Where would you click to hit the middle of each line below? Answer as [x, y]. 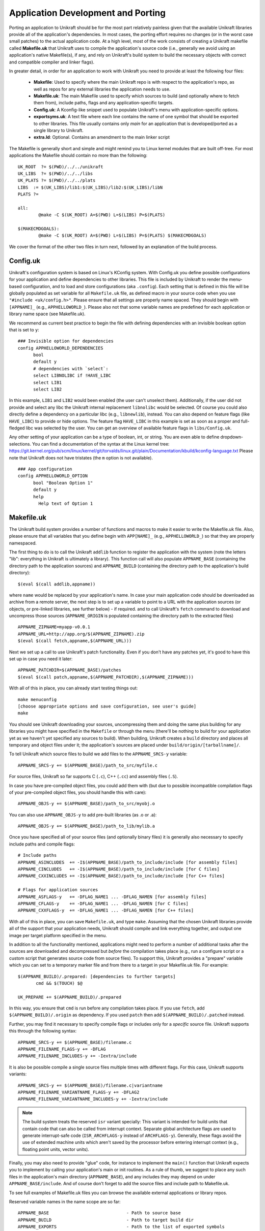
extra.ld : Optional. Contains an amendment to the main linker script [102, 137]
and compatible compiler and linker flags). [52, 62]
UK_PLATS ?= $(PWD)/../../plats [57, 180]
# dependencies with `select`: [71, 369]
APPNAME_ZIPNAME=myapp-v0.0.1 [54, 627]
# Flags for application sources [58, 890]
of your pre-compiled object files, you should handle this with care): [78, 792]
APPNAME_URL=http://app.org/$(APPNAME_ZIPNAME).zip [81, 634]
